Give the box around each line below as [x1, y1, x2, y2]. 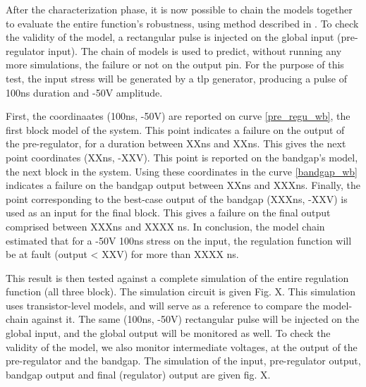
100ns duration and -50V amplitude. [6, 85, 163, 99]
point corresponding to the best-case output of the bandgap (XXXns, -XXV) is [6, 191, 348, 206]
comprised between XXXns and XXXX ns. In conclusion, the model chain [6, 219, 325, 233]
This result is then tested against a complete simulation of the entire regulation [6, 270, 349, 285]
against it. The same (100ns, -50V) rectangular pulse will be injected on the [31, 312, 360, 326]
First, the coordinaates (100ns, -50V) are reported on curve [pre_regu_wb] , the [6, 109, 350, 123]
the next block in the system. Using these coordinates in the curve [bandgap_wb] [6, 164, 358, 178]
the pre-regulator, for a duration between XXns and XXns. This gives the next [6, 136, 346, 151]
